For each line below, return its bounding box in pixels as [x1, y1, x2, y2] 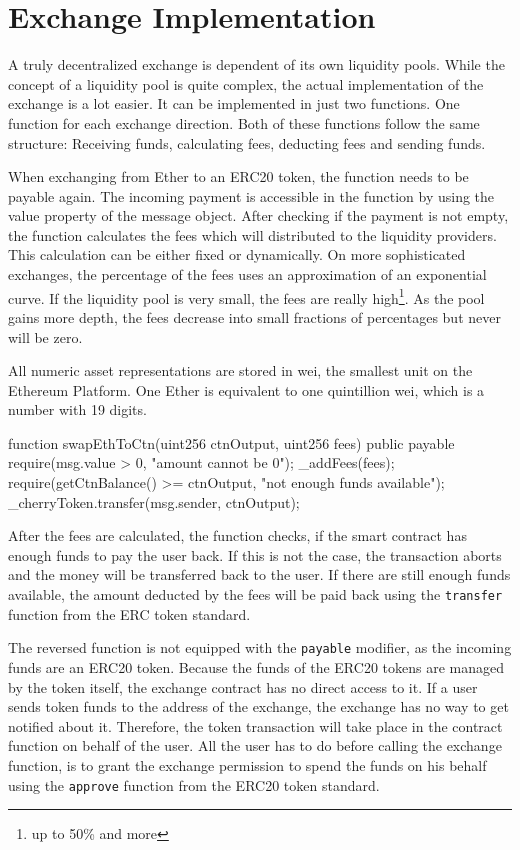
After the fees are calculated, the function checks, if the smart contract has [8, 525, 467, 546]
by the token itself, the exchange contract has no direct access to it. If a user [8, 676, 478, 697]
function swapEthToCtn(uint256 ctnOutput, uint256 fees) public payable [8, 432, 455, 453]
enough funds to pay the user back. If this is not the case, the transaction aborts [8, 544, 502, 565]
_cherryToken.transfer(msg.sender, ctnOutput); [8, 491, 300, 512]
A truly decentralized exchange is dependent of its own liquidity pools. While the [8, 54, 505, 75]
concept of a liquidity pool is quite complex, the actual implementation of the [8, 73, 484, 94]
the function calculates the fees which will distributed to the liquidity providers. [8, 224, 497, 245]
